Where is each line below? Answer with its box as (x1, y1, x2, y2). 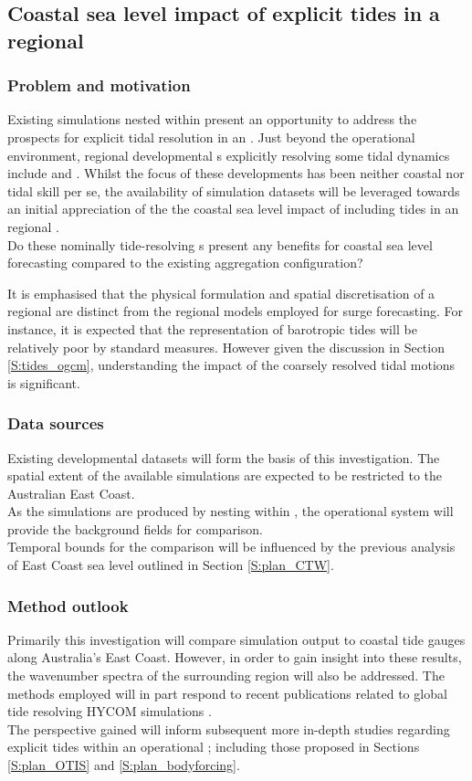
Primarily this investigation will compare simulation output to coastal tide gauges (7, 629, 466, 649)
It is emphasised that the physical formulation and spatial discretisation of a (7, 283, 435, 302)
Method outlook (7, 594, 129, 617)
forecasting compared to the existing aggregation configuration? (7, 253, 363, 272)
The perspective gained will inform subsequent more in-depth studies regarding (7, 719, 450, 738)
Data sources (7, 412, 104, 435)
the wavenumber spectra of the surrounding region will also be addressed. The (7, 666, 445, 685)
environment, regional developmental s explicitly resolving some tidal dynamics (7, 145, 450, 164)
